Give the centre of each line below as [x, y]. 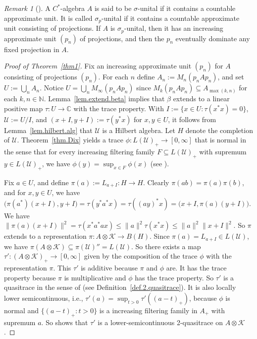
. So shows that [65, 322]
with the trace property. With [119, 108]
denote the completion [219, 130]
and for [15, 192]
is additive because [109, 268]
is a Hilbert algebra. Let [139, 130]
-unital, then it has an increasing [174, 28]
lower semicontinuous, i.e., [44, 298]
